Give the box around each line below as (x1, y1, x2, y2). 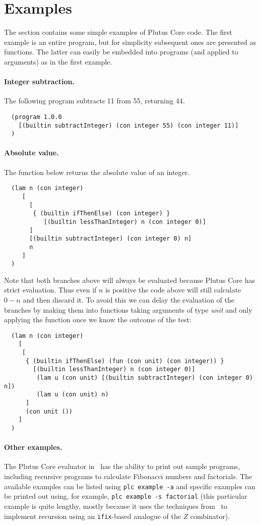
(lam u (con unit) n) (36, 391, 109, 398)
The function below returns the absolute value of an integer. (4, 166, 190, 177)
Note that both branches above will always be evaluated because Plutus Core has (4, 274, 255, 285)
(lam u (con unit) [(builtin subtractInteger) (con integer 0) (36, 374, 253, 382)
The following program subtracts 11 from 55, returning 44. (4, 95, 185, 106)
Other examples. (4, 442, 62, 452)
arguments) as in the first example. (4, 56, 112, 67)
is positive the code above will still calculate (105, 284, 241, 295)
